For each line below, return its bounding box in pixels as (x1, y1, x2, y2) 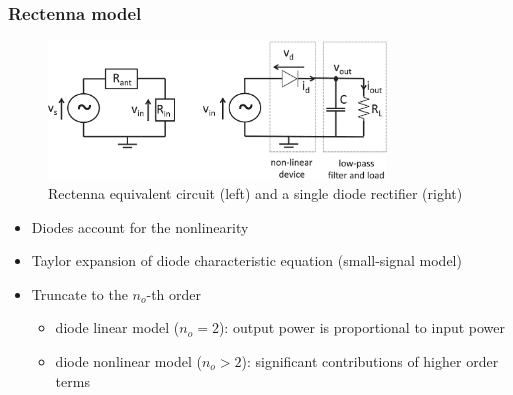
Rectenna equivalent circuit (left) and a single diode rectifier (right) (48, 183, 463, 204)
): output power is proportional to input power (218, 317, 506, 338)
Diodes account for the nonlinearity (31, 216, 249, 237)
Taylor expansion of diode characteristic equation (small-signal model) (31, 250, 462, 271)
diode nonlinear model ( (55, 351, 202, 372)
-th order (146, 283, 202, 304)
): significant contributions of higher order (241, 351, 499, 372)
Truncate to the (31, 283, 128, 304)
